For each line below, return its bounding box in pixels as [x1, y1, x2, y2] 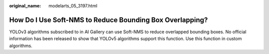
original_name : [9, 3, 41, 8]
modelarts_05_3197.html [48, 3, 98, 8]
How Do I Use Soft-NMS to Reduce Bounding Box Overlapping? [9, 15, 208, 24]
